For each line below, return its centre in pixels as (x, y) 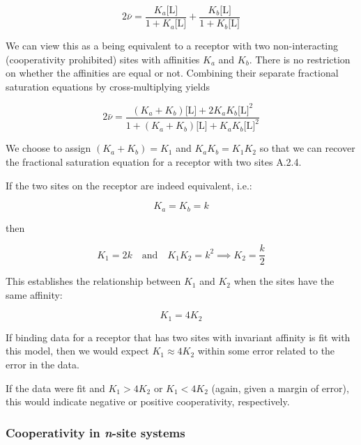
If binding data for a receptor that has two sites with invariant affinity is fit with (178, 337)
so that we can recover (307, 148)
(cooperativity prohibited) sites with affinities (103, 59)
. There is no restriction (300, 59)
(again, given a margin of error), (280, 388)
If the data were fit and (55, 388)
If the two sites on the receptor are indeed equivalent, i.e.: (129, 185)
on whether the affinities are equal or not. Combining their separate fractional (172, 73)
